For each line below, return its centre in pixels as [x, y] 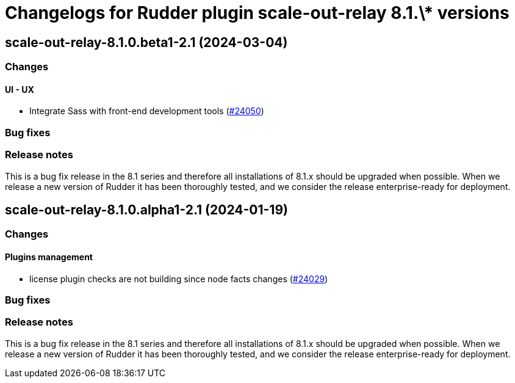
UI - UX [20, 89]
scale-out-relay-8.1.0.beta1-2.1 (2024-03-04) [146, 42]
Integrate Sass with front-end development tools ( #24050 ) [147, 111]
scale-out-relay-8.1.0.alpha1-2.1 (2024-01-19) [146, 210]
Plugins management [49, 257]
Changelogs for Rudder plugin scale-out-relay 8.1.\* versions [257, 13]
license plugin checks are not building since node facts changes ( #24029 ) [179, 279]
